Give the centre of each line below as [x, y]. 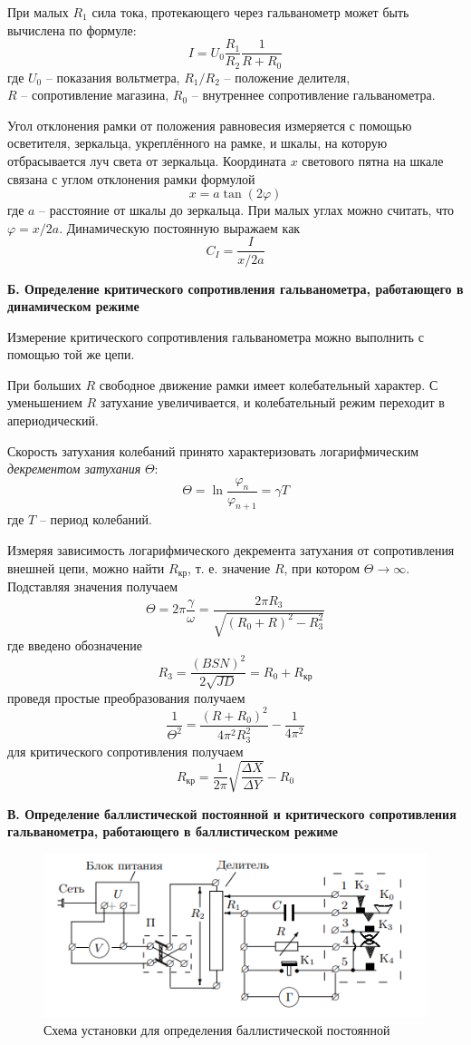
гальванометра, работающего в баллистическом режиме [173, 831]
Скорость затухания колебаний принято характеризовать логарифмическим [213, 450]
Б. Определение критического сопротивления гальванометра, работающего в [235, 288]
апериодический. [53, 420]
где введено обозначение [75, 645]
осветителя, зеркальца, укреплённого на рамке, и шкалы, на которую [197, 143]
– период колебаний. [96, 519]
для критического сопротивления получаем [125, 751]
